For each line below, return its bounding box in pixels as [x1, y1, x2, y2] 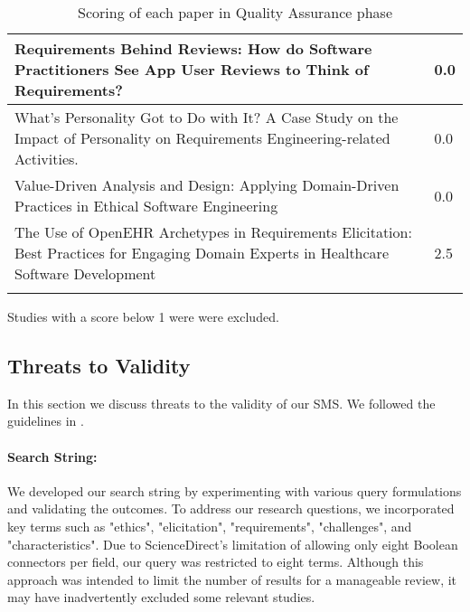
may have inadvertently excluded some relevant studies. [7, 588, 315, 607]
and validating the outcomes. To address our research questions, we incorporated [7, 499, 455, 518]
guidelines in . [7, 411, 84, 430]
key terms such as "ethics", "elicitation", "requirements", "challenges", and [7, 516, 412, 535]
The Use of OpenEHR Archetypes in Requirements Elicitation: [14, 221, 412, 242]
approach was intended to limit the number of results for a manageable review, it [7, 570, 457, 588]
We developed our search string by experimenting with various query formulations [7, 481, 462, 500]
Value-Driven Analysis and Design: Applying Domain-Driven [14, 174, 399, 195]
